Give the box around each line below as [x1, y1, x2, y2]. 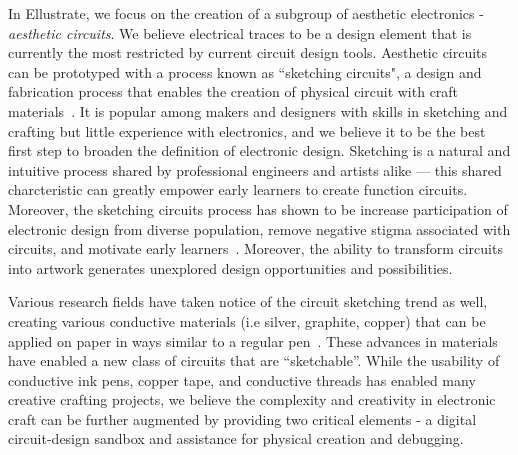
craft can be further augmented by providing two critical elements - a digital [8, 408, 477, 429]
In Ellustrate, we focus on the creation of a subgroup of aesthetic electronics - [8, 3, 484, 23]
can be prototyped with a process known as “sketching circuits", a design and [8, 61, 482, 82]
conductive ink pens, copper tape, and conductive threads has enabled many [8, 369, 476, 390]
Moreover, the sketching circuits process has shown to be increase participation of [8, 198, 508, 219]
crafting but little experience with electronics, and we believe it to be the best [8, 120, 486, 141]
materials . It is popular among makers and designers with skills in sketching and [8, 100, 508, 121]
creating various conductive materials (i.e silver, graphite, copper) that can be [8, 310, 486, 331]
